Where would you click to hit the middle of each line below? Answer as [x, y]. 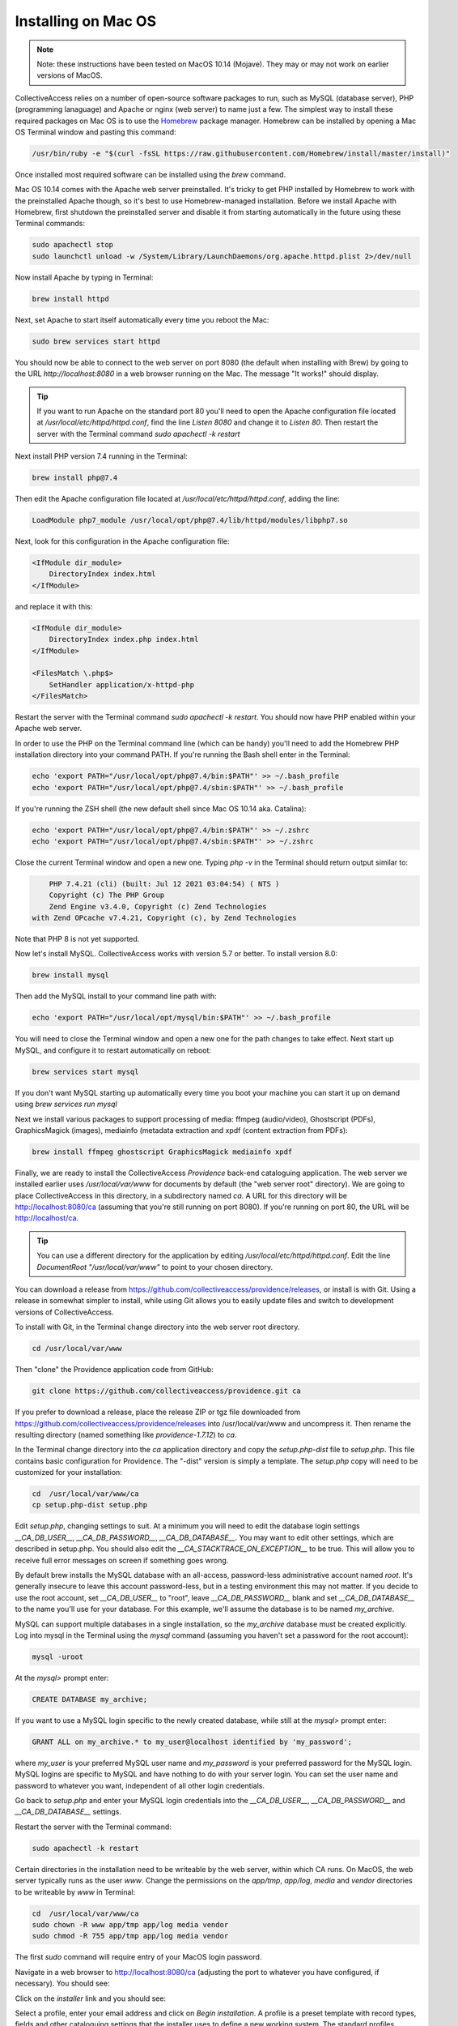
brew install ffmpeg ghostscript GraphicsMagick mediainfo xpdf [162, 1152]
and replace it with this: [54, 606]
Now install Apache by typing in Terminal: [84, 277]
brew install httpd [70, 299]
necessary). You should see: [62, 1983]
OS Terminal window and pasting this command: [96, 132]
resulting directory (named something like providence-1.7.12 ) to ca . [126, 1434]
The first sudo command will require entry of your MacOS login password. [138, 1957]
